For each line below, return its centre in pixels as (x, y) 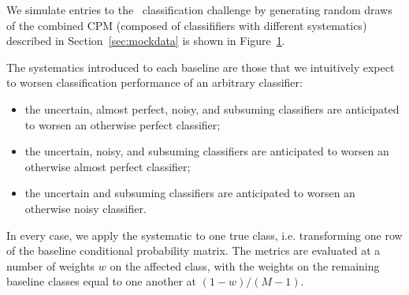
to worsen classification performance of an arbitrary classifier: (154, 82)
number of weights (51, 265)
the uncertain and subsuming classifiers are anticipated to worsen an (190, 193)
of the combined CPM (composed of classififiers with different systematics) (187, 25)
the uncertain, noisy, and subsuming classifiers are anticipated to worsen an (207, 151)
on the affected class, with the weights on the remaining (245, 265)
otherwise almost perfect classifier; (108, 166)
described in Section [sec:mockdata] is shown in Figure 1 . (146, 41)
